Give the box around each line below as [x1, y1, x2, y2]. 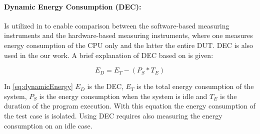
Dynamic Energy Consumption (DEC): [4, 1, 141, 11]
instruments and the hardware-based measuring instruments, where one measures [4, 30, 253, 40]
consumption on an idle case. [4, 120, 92, 130]
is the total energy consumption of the [136, 81, 254, 91]
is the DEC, [87, 81, 123, 91]
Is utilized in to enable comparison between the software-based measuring [4, 20, 229, 30]
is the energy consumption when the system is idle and [39, 90, 207, 101]
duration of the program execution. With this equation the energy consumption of [4, 100, 255, 111]
